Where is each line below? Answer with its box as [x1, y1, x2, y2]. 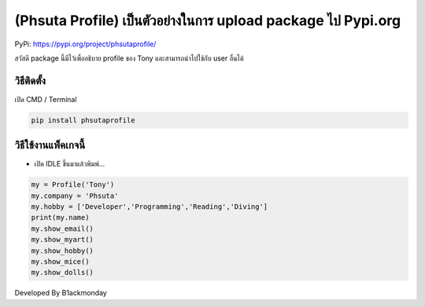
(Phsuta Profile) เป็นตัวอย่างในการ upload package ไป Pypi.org [14, 12, 401, 29]
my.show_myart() [31, 236, 94, 244]
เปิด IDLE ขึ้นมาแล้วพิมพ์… [34, 159, 105, 169]
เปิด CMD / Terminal [14, 94, 77, 104]
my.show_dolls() [31, 268, 94, 277]
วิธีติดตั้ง [14, 74, 46, 87]
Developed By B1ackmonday [14, 288, 108, 298]
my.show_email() [31, 224, 94, 233]
